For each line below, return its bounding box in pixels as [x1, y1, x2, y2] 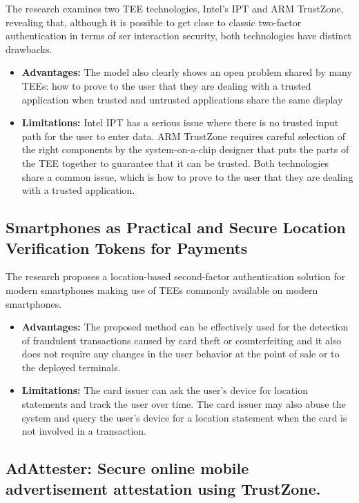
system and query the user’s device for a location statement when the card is [21, 410, 347, 424]
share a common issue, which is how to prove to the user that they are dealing [21, 169, 353, 184]
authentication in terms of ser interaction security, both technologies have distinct [6, 28, 352, 43]
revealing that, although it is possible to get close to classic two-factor [6, 14, 302, 29]
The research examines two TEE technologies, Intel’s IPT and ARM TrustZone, [6, 1, 344, 15]
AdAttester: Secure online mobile [6, 457, 249, 479]
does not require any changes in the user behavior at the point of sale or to [21, 346, 340, 361]
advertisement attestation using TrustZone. [6, 477, 321, 499]
